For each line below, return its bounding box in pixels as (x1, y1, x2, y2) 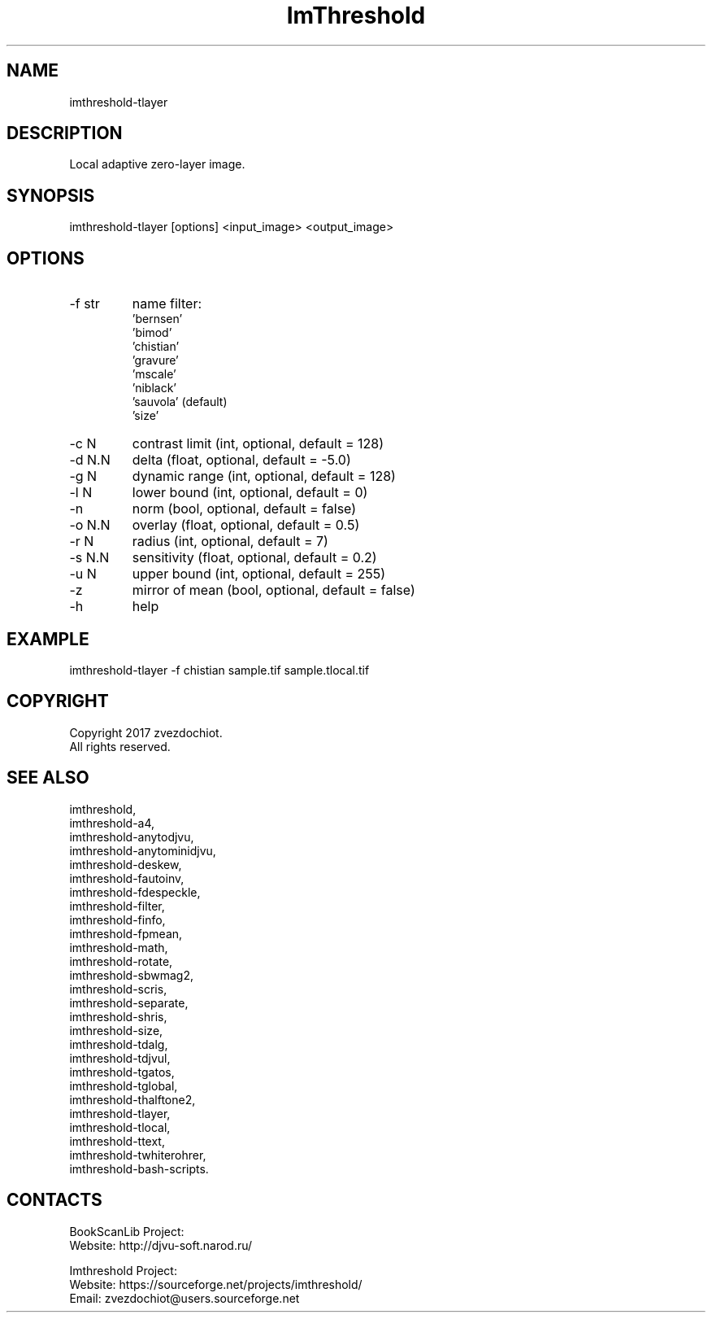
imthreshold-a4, (69, 815, 155, 830)
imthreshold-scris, (69, 981, 167, 996)
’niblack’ (132, 381, 176, 395)
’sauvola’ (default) (132, 395, 228, 409)
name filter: (132, 295, 202, 312)
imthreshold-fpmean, (69, 926, 183, 941)
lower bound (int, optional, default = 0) (132, 484, 368, 501)
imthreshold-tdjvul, (69, 1050, 171, 1065)
